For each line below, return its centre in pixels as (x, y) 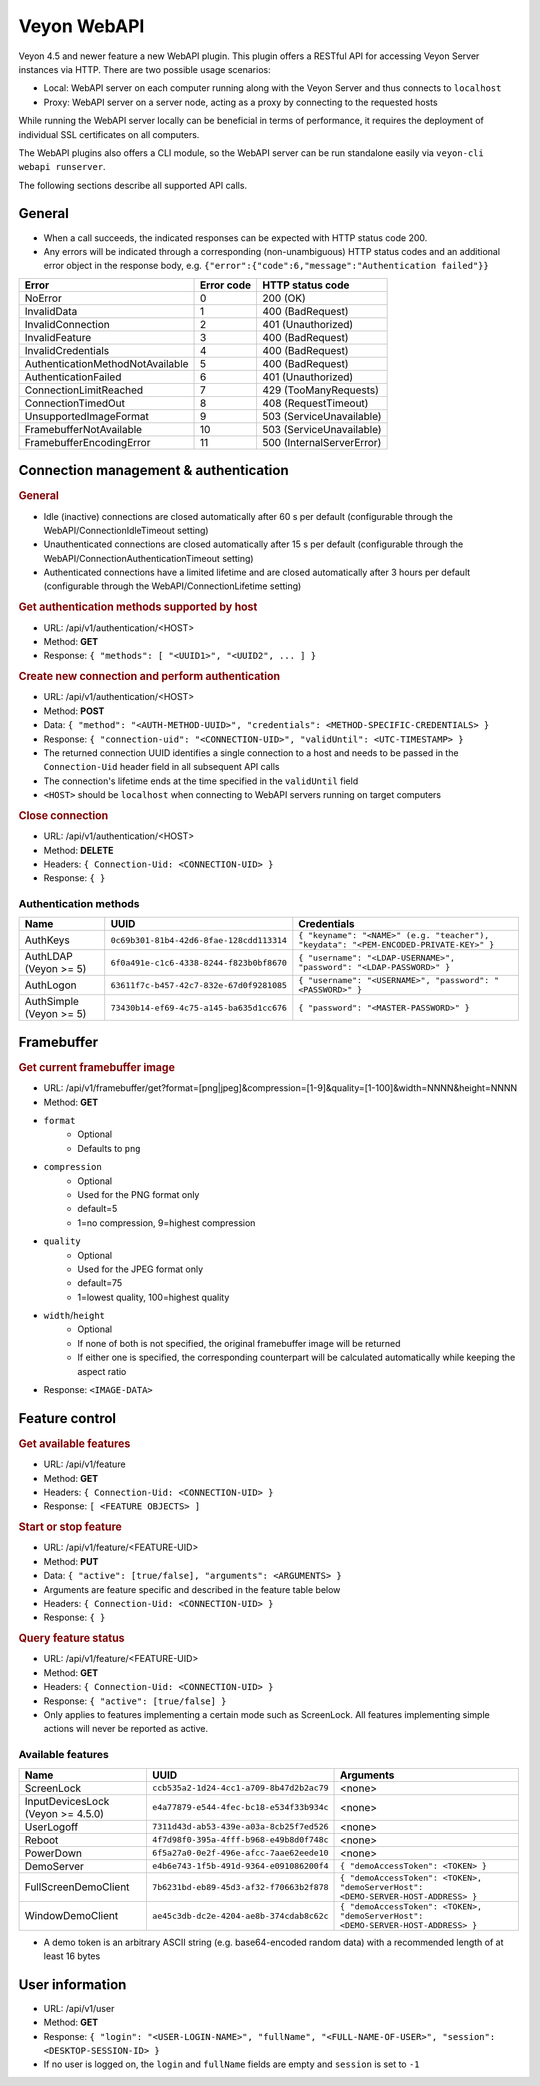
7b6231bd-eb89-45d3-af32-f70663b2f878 (240, 1886)
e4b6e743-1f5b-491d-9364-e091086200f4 (240, 1866)
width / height (74, 1316)
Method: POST (74, 711)
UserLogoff (51, 1827)
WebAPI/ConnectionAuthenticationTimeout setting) (148, 558)
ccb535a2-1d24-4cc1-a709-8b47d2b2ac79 (240, 1788)
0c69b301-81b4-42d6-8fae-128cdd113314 (198, 940)
